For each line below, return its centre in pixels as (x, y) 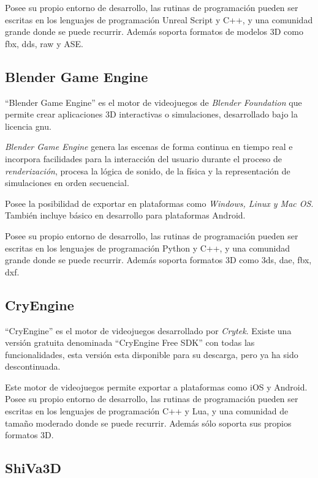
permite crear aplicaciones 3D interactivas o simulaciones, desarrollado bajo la (151, 114)
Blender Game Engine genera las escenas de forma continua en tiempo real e (149, 147)
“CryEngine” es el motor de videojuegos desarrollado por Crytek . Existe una (148, 330)
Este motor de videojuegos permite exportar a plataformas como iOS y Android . (156, 387)
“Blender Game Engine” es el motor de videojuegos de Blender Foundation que (153, 102)
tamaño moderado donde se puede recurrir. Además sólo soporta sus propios (148, 423)
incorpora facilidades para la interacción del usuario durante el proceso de (144, 158)
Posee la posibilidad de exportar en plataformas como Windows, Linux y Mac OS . (159, 203)
